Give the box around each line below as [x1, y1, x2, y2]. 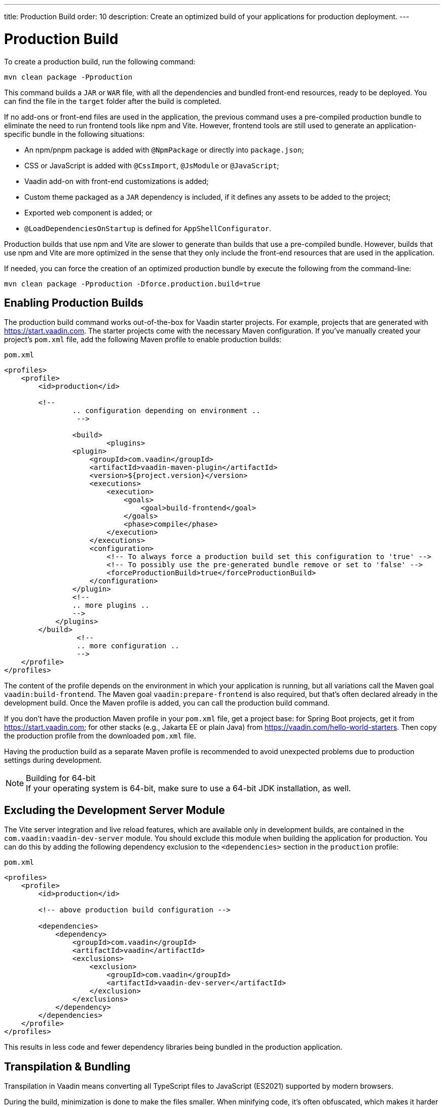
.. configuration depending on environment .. [72, 407, 261, 415]
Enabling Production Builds [4, 296, 143, 309]
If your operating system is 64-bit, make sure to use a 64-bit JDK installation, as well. [26, 783, 351, 794]
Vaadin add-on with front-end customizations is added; [24, 176, 209, 186]
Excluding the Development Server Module [4, 803, 225, 817]
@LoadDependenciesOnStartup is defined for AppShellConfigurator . [24, 224, 272, 233]
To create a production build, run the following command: [4, 57, 196, 66]
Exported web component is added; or [24, 208, 153, 217]
